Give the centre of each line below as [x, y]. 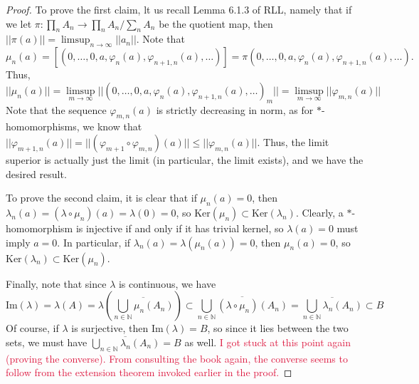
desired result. [36, 173]
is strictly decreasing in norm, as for [235, 109]
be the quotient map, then [216, 23]
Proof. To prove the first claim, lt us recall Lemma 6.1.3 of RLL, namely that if [179, 9]
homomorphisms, [43, 126]
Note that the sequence [56, 109]
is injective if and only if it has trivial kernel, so [180, 228]
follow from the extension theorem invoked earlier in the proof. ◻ [149, 372]
